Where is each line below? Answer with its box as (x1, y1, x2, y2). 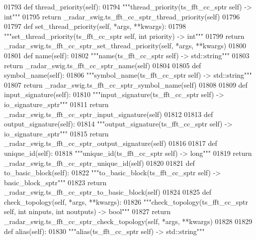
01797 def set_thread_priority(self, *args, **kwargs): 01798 (4, 21, 186, 31)
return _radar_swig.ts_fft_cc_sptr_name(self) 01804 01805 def (4, 60, 201, 70)
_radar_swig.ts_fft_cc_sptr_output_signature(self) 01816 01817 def (4, 138, 217, 148)
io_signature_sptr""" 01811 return (4, 99, 109, 109)
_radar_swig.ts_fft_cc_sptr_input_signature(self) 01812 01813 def (4, 109, 213, 119)
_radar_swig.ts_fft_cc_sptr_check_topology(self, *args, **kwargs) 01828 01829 (4, 216, 253, 227)
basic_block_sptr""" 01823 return (4, 177, 107, 187)
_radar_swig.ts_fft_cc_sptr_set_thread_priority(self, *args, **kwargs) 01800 (4, 40, 246, 51)
